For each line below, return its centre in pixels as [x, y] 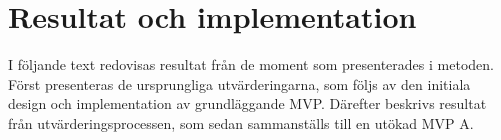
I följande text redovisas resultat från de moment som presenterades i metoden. [251, 64]
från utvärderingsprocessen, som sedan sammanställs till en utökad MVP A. [241, 122]
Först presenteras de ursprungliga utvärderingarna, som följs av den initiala [239, 83]
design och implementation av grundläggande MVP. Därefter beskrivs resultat [247, 103]
